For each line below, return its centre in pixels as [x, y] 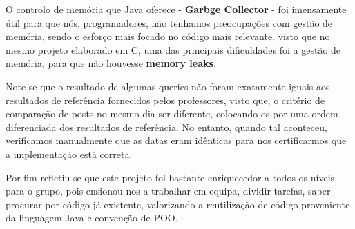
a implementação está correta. [69, 153]
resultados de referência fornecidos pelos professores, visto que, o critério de [165, 100]
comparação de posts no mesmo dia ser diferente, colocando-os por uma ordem [172, 113]
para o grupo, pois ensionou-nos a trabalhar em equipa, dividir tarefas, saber [168, 191]
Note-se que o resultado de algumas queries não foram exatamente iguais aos [168, 86]
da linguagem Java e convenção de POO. [92, 218]
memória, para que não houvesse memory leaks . [111, 63]
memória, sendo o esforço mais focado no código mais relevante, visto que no [168, 36]
